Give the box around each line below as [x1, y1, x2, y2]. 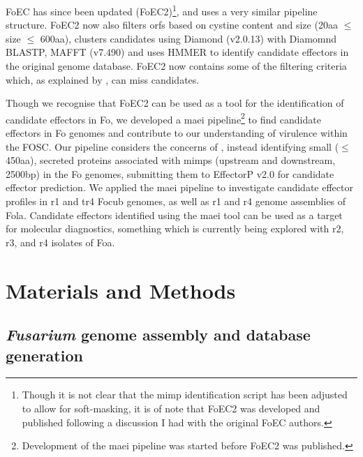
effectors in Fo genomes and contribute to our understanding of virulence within [6, 126, 348, 140]
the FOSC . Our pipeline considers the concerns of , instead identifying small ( [6, 139, 339, 153]
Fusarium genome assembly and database [6, 324, 311, 345]
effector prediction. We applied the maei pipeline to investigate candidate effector [6, 180, 353, 195]
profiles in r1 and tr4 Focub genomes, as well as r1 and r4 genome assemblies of [6, 194, 346, 209]
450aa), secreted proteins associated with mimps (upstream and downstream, [6, 153, 336, 167]
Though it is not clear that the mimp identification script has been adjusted [22, 387, 348, 402]
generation [6, 344, 83, 366]
